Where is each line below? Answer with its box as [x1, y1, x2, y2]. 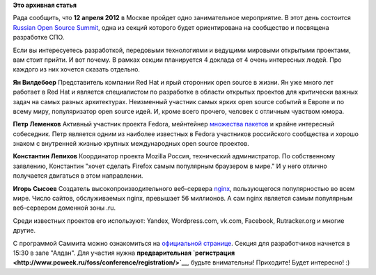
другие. [13, 226, 36, 235]
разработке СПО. [13, 33, 65, 42]
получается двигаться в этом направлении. [13, 172, 143, 180]
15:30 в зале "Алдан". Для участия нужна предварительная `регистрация [13, 249, 235, 257]
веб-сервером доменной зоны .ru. [13, 203, 116, 212]
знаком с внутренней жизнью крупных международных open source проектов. [13, 140, 250, 148]
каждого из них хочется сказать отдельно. [13, 65, 141, 74]
